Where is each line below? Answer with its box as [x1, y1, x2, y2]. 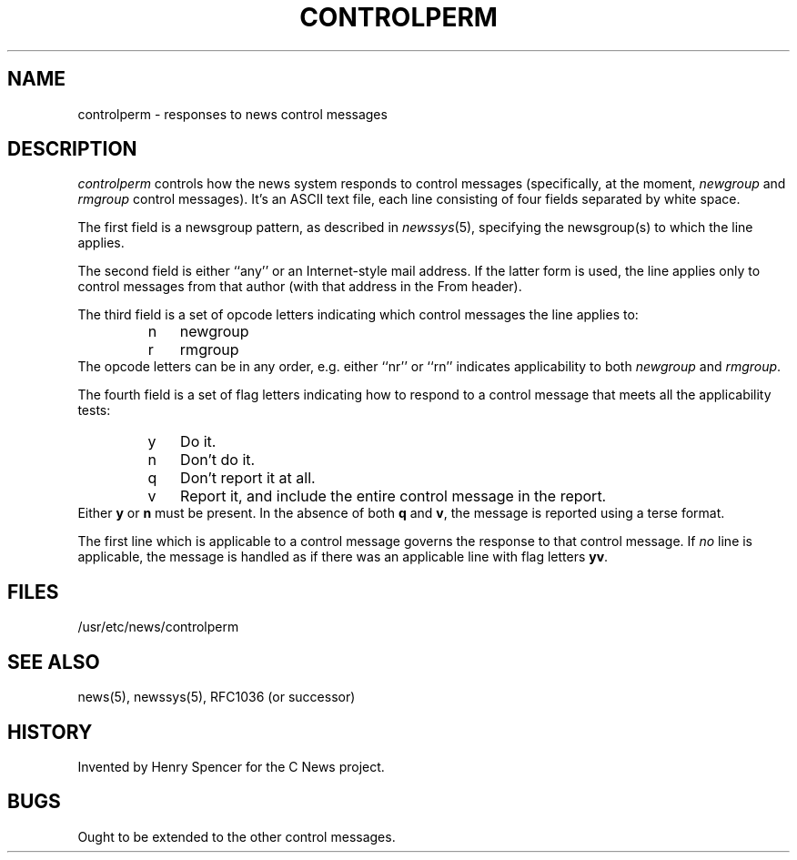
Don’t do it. [180, 450, 256, 470]
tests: [77, 402, 111, 419]
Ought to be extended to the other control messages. [77, 828, 396, 845]
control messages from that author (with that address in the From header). [77, 278, 522, 295]
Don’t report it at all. [180, 469, 316, 488]
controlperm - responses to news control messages [77, 106, 388, 122]
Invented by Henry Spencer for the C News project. [77, 758, 385, 774]
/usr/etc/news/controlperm [77, 619, 239, 635]
